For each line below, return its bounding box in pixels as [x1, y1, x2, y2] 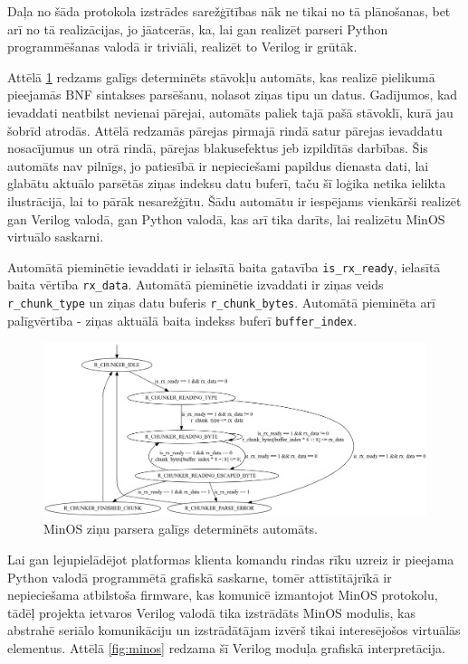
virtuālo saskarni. [7, 227, 104, 246]
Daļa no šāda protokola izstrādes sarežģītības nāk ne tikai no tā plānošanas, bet [7, 2, 451, 20]
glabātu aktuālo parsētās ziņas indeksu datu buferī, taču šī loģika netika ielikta [7, 174, 446, 193]
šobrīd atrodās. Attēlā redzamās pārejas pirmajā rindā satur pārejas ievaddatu [7, 120, 443, 139]
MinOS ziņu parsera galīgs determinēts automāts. [43, 519, 318, 538]
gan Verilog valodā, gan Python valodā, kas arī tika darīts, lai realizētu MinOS [7, 209, 445, 228]
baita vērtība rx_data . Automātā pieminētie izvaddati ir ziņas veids [7, 275, 384, 294]
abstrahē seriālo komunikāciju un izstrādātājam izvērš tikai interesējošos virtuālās [7, 621, 461, 640]
